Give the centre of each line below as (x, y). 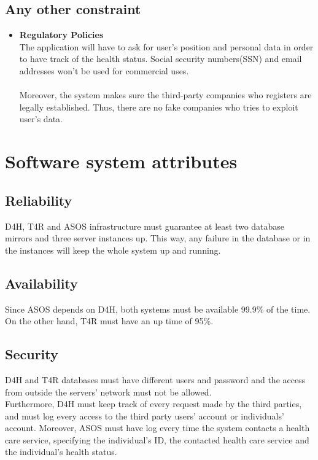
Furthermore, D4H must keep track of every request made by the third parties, (153, 404)
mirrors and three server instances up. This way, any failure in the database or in (158, 238)
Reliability (39, 200)
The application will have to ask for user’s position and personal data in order (166, 46)
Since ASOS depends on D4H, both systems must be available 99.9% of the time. (158, 309)
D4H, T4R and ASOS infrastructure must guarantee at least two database (145, 226)
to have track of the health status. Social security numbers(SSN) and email (161, 59)
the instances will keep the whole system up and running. (113, 250)
